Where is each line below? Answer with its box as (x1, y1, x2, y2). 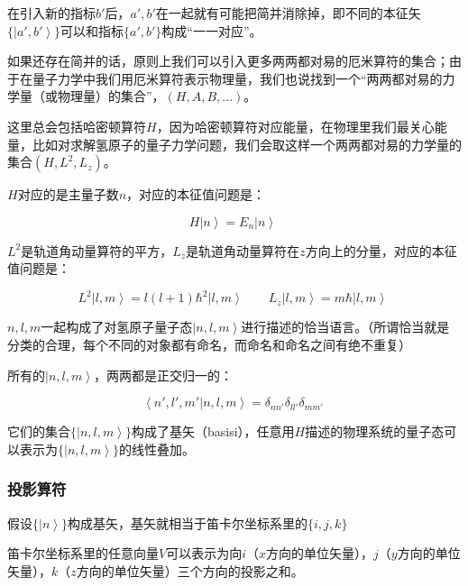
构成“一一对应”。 (161, 21, 262, 40)
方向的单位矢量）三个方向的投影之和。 (76, 561, 304, 580)
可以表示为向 (166, 544, 243, 563)
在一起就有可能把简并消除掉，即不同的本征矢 (155, 4, 421, 22)
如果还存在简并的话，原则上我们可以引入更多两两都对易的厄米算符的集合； (7, 51, 449, 70)
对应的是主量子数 (17, 185, 119, 204)
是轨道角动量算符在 (186, 241, 300, 260)
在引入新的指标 (7, 4, 96, 22)
